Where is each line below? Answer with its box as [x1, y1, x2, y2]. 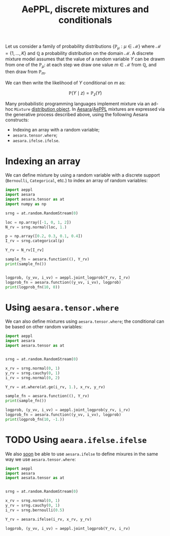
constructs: [5, 117, 29, 123]
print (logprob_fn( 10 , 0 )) [5, 284, 60, 290]
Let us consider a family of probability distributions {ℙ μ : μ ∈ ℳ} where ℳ [5, 43, 161, 50]
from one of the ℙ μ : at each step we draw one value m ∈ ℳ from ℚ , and [5, 61, 157, 69]
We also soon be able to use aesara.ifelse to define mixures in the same [5, 451, 158, 457]
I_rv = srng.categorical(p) [5, 239, 65, 244]
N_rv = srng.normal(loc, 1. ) [5, 224, 67, 229]
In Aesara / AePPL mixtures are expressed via [72, 106, 165, 112]
